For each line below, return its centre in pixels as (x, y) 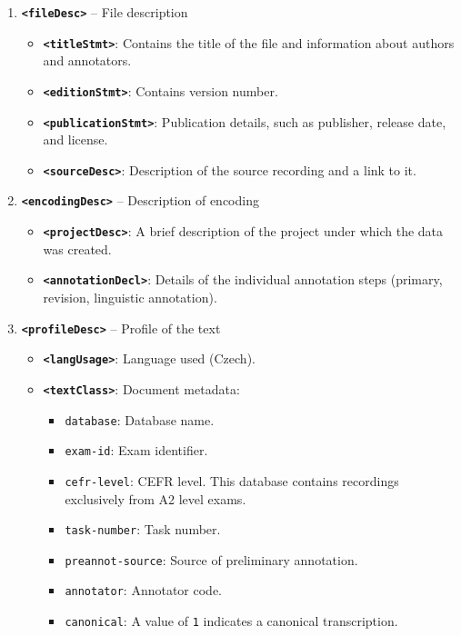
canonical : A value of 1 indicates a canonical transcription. (231, 621)
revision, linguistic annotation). (130, 298)
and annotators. (87, 60)
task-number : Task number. (143, 529)
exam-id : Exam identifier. (136, 450)
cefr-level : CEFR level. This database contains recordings (232, 480)
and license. (75, 139)
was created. (77, 248)
